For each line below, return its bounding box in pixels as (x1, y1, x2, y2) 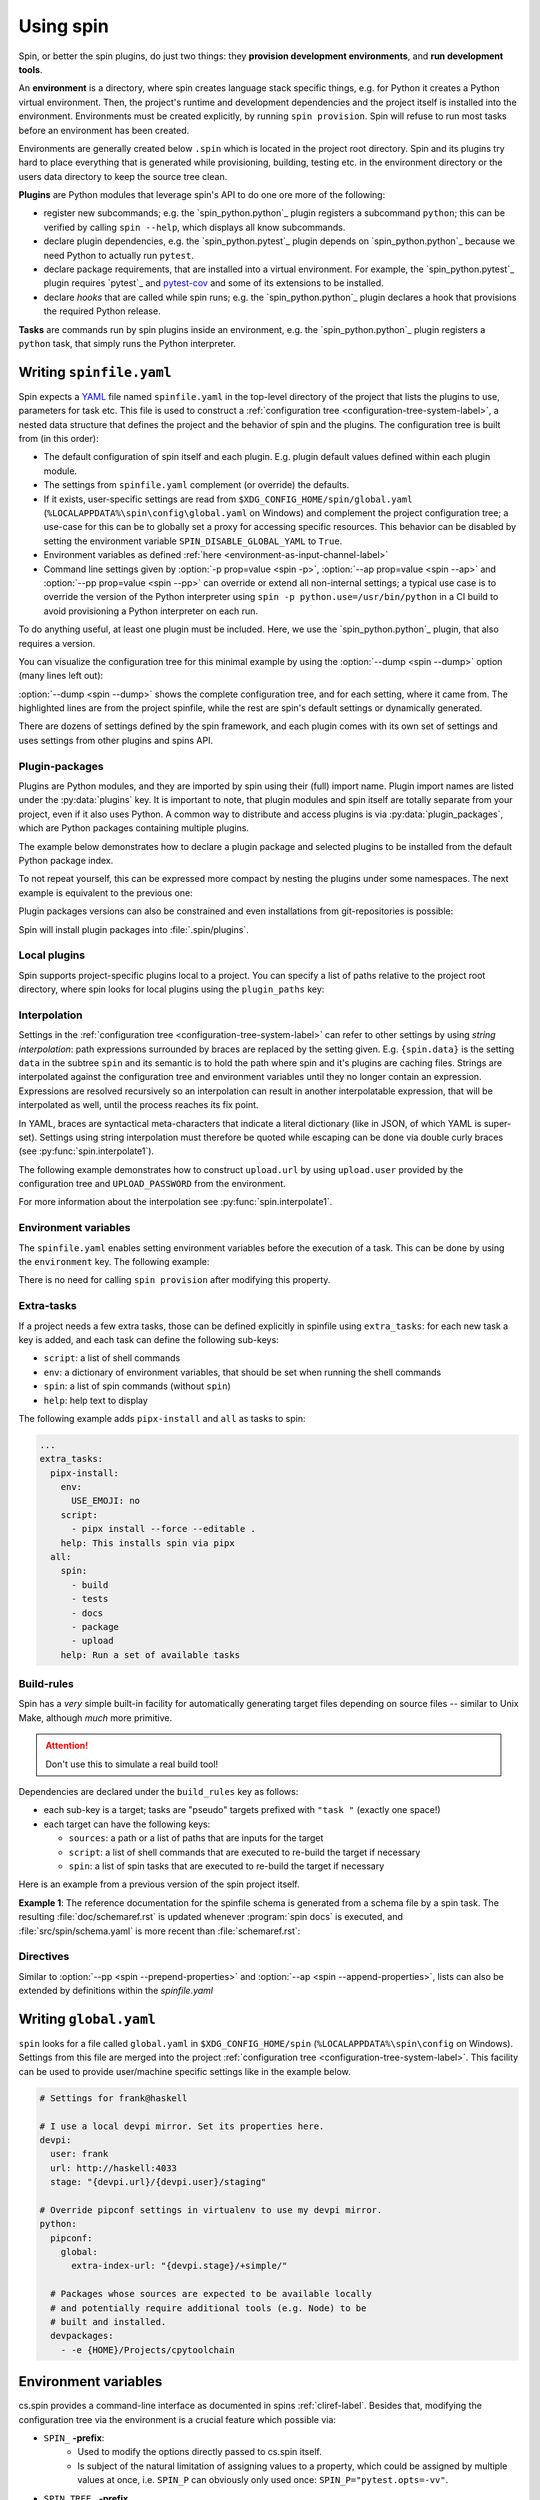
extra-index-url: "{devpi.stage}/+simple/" (71, 2260, 288, 2272)
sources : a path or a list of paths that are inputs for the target (68, 1832, 324, 1844)
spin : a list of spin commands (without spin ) (43, 1380, 232, 1392)
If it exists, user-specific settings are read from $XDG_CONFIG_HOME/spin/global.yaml (43, 493, 413, 505)
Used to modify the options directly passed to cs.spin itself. (77, 2446, 322, 2458)
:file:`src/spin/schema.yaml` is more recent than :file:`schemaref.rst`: (18, 1925, 301, 1937)
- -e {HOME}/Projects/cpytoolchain (60, 2344, 235, 2355)
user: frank (50, 2148, 109, 2160)
